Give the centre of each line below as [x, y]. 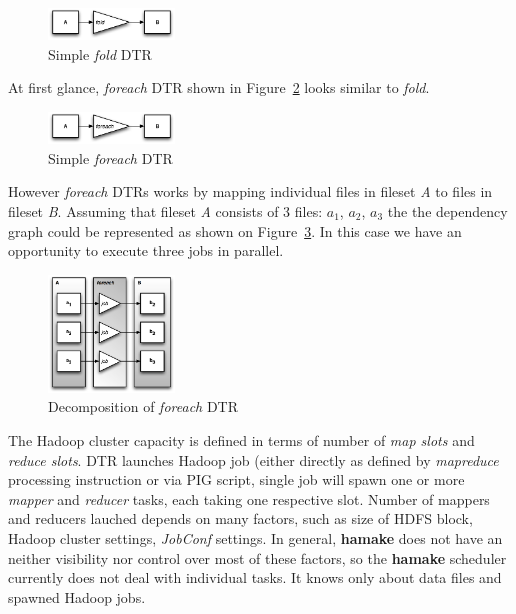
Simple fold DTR [100, 53]
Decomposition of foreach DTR [143, 406]
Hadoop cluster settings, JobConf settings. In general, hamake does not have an [255, 537]
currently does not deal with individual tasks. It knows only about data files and [255, 577]
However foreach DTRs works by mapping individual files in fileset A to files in [250, 191]
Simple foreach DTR [110, 157]
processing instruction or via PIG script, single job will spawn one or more [236, 479]
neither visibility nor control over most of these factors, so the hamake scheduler [257, 557]
